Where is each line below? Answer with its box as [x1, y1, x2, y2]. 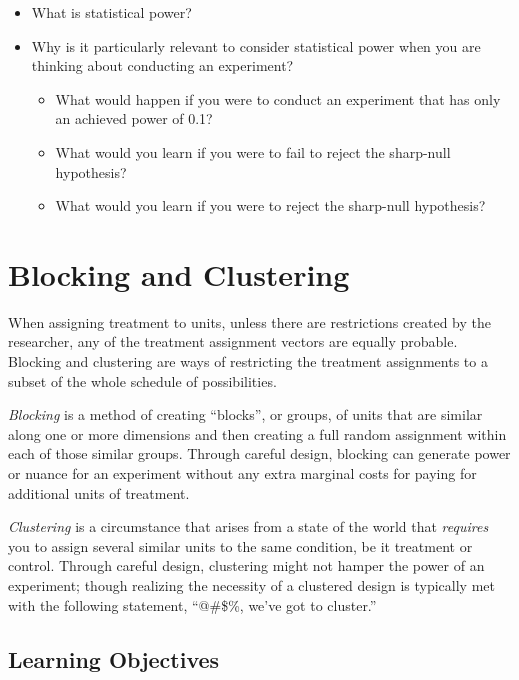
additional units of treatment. [8, 482, 190, 503]
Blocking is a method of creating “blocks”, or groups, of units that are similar [8, 404, 483, 425]
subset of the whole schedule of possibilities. [8, 370, 277, 391]
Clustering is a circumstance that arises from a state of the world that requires [8, 516, 489, 537]
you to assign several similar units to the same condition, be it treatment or [8, 535, 473, 556]
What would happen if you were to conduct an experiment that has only [55, 88, 501, 109]
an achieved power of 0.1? [55, 108, 213, 129]
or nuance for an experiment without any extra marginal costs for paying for [8, 463, 477, 484]
